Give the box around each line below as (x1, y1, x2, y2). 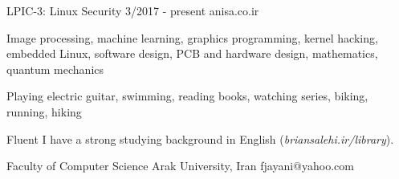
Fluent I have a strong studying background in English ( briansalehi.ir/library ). (6, 130, 394, 147)
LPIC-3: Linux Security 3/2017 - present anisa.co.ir (6, 2, 259, 18)
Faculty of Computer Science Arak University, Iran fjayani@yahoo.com (6, 157, 354, 174)
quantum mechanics (6, 60, 104, 77)
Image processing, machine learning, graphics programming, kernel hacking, (6, 29, 378, 46)
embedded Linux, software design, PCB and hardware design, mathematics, (6, 45, 378, 62)
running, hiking (6, 103, 82, 120)
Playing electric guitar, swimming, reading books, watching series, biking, (6, 87, 368, 104)
